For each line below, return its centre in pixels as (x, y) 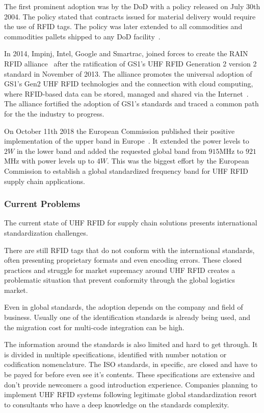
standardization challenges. (46, 232)
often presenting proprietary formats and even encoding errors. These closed (123, 260)
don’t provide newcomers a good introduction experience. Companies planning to (131, 384)
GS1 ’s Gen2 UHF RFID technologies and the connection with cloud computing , (129, 84)
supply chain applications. (45, 181)
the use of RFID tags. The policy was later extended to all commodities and (123, 26)
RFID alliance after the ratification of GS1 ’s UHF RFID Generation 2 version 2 (130, 63)
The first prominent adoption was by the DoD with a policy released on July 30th (132, 6)
